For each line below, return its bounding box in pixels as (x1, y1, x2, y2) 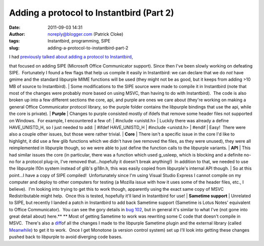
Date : (9, 24, 21, 30)
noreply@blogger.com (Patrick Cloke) (47, 31, 124, 37)
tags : (9, 38, 20, 44)
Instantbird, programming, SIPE (47, 38, 110, 44)
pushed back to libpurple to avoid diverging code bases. (9, 234, 123, 240)
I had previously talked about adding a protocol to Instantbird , (9, 54, 133, 60)
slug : (9, 45, 20, 51)
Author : (9, 31, 25, 37)
